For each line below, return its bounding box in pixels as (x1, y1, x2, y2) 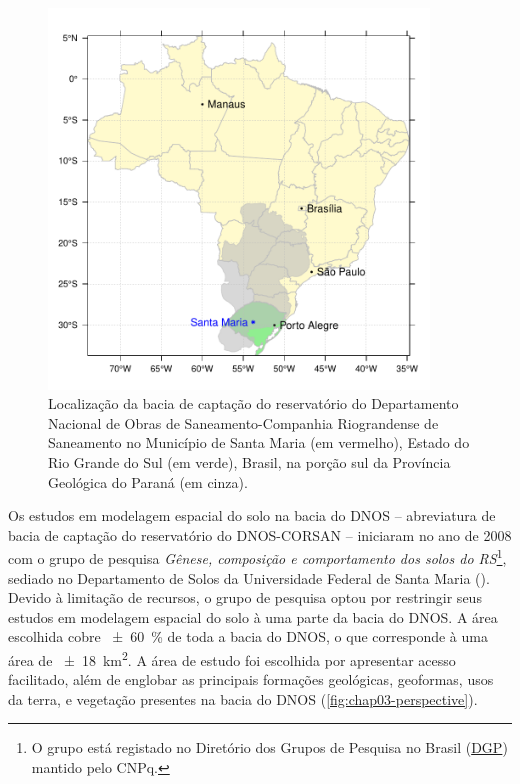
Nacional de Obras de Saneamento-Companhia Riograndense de (48, 412, 439, 433)
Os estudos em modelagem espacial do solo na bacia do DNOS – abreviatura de (8, 505, 496, 526)
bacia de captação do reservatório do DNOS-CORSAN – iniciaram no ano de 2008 (8, 524, 512, 545)
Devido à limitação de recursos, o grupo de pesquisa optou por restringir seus (8, 587, 482, 608)
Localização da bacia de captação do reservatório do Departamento (48, 393, 459, 414)
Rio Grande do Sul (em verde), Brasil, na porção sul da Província (48, 451, 451, 472)
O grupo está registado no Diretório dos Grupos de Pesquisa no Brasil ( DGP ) (31, 737, 508, 758)
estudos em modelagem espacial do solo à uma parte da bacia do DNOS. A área (8, 606, 498, 627)
